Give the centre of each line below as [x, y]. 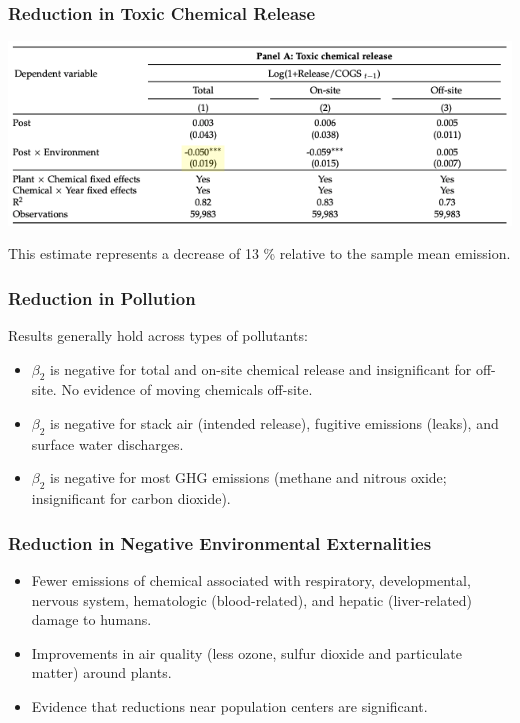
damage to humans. [91, 619]
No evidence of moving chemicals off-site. [187, 389]
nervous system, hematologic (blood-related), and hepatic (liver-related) [252, 599]
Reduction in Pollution [102, 297]
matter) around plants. [101, 672]
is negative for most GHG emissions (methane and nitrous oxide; [248, 477]
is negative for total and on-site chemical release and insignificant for [261, 368]
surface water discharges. [107, 443]
